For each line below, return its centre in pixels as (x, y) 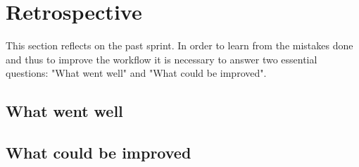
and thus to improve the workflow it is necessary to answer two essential (162, 59)
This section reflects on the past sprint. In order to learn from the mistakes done (179, 45)
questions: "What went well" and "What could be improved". (136, 73)
